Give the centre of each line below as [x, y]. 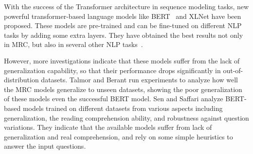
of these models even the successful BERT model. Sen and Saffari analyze [114, 99]
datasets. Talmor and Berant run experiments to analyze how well [139, 80]
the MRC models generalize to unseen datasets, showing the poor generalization [123, 89]
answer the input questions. [45, 146]
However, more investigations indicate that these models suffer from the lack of [122, 60]
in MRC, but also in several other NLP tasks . [73, 44]
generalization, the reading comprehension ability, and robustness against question [126, 117]
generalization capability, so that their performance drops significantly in [112, 70]
